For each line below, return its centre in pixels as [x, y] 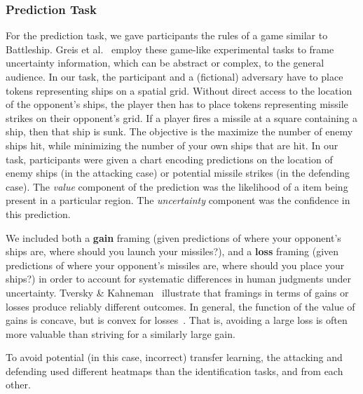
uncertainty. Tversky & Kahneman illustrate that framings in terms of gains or [177, 292]
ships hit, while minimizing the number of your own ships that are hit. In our [172, 145]
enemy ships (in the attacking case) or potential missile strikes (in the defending [178, 173]
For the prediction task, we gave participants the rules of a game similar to [167, 35]
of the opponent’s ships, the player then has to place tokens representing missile [177, 104]
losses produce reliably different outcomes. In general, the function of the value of [180, 306]
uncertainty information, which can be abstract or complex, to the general [165, 63]
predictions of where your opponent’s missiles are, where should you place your [175, 265]
